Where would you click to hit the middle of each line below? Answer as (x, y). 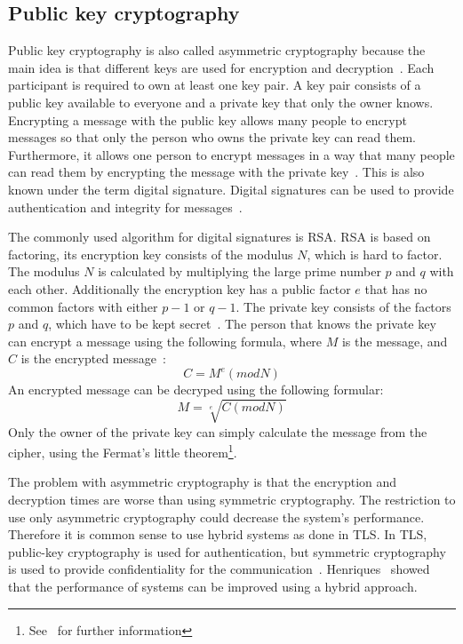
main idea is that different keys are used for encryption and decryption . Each (221, 67)
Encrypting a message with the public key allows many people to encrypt (208, 119)
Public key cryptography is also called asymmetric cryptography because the (217, 50)
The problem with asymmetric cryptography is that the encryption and (203, 482)
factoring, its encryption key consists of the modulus (151, 254)
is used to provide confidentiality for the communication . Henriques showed (219, 569)
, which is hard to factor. (375, 254)
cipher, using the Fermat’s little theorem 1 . (123, 451)
